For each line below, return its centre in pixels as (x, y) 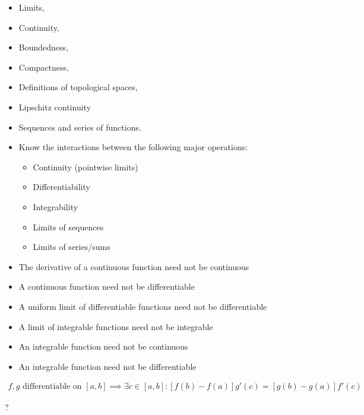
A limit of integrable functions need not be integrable (116, 326)
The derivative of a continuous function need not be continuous (134, 266)
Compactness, (44, 67)
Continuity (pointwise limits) (86, 167)
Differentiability (61, 187)
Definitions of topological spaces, (78, 87)
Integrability (56, 206)
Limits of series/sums (72, 247)
